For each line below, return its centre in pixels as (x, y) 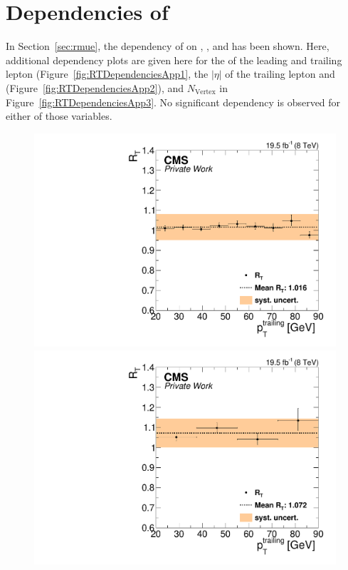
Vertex (205, 92)
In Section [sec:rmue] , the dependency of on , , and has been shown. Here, (168, 46)
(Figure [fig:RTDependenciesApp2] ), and (95, 87)
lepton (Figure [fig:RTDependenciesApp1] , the (107, 74)
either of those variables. (59, 116)
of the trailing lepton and (280, 74)
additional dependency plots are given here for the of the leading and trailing (174, 60)
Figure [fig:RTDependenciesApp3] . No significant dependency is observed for (173, 102)
